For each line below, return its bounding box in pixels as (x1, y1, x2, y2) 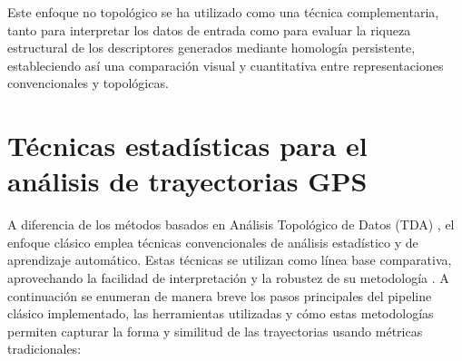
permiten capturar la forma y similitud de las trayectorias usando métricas (7, 321, 423, 340)
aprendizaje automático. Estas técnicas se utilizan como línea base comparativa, (7, 250, 452, 269)
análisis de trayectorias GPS (7, 162, 368, 200)
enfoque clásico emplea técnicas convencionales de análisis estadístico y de (7, 232, 418, 251)
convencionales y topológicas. (7, 73, 169, 93)
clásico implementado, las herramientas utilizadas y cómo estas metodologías (7, 304, 434, 323)
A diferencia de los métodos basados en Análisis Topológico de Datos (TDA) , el (7, 215, 455, 234)
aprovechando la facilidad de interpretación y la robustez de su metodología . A (7, 268, 449, 288)
